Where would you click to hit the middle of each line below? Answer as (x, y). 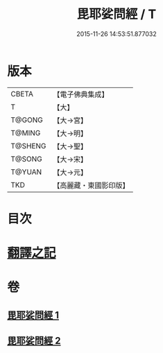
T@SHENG (28, 146)
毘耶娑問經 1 (33, 315)
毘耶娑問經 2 (34, 341)
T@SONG (27, 159)
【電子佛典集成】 (81, 94)
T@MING (26, 132)
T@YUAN (26, 172)
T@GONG (27, 120)
